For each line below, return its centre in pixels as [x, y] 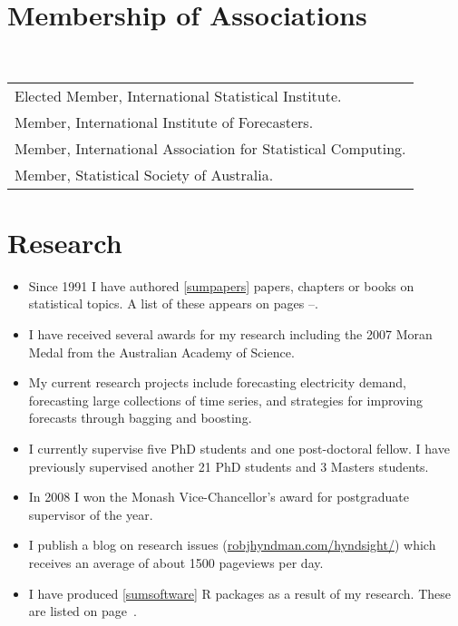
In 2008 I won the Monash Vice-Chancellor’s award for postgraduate [219, 497]
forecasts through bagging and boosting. [140, 418]
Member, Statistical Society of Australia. [144, 174]
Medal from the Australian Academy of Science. [161, 352]
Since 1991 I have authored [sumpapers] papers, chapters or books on [221, 285]
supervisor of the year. [91, 514]
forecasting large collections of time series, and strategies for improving [226, 400]
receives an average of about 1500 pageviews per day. [176, 562]
